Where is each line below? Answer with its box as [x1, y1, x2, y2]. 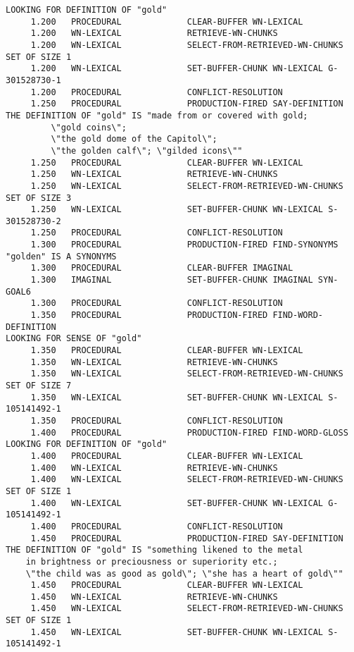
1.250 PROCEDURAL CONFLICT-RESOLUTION [30, 228, 283, 238]
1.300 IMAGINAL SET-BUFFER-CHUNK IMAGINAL [30, 275, 313, 285]
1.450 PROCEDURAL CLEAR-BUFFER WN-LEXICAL [30, 580, 303, 591]
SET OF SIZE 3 [6, 192, 72, 203]
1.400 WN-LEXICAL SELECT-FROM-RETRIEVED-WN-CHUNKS [30, 474, 343, 485]
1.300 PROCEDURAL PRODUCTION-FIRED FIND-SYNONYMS [30, 240, 339, 250]
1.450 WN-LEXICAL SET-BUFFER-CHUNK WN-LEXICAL [30, 627, 324, 637]
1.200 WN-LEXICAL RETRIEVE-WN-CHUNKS [30, 28, 278, 39]
